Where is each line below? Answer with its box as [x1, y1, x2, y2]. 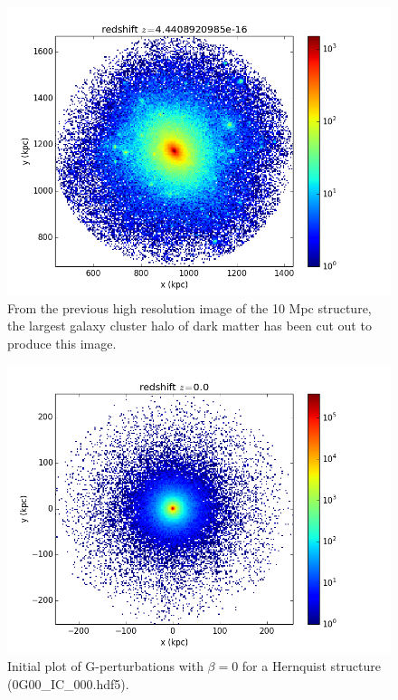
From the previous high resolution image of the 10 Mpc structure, [7, 298, 372, 317]
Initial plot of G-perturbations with [7, 656, 204, 675]
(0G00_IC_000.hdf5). [7, 674, 129, 693]
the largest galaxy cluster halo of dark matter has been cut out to [7, 316, 372, 335]
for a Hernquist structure [242, 656, 381, 675]
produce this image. [7, 333, 117, 352]
